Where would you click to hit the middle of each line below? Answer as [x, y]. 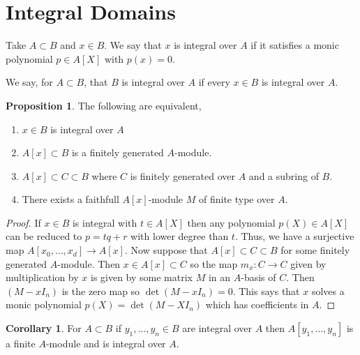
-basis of [258, 277]
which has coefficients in [257, 304]
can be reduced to [44, 236]
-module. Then [89, 263]
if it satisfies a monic [295, 45]
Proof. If [23, 222]
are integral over [217, 328]
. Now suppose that [166, 250]
